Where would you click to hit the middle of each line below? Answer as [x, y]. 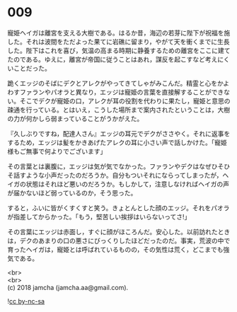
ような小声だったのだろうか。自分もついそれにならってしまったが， [124, 175]
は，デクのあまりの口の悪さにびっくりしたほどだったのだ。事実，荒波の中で [119, 241]
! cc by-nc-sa [26, 301]
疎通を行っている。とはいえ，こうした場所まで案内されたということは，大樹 [119, 110]
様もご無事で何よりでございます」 [57, 151]
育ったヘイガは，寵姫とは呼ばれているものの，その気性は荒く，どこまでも [115, 249]
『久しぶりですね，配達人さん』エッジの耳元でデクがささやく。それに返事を [119, 133]
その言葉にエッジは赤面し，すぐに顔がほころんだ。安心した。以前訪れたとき [119, 231]
